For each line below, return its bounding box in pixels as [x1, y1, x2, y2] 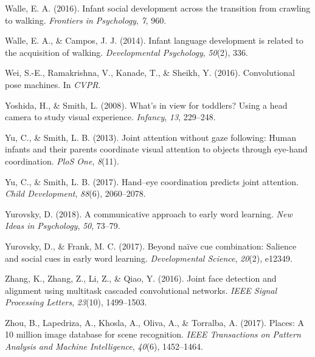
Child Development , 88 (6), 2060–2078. [5, 187, 146, 200]
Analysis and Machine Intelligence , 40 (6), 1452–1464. [5, 340, 204, 353]
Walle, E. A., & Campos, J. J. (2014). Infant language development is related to [5, 34, 303, 47]
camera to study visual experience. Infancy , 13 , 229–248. [5, 110, 216, 123]
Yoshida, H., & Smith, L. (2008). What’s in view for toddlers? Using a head [5, 98, 288, 111]
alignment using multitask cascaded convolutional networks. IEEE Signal [5, 284, 277, 296]
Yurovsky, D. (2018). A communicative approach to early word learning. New [5, 207, 292, 220]
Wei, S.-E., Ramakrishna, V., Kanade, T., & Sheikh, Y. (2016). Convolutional [5, 66, 295, 79]
